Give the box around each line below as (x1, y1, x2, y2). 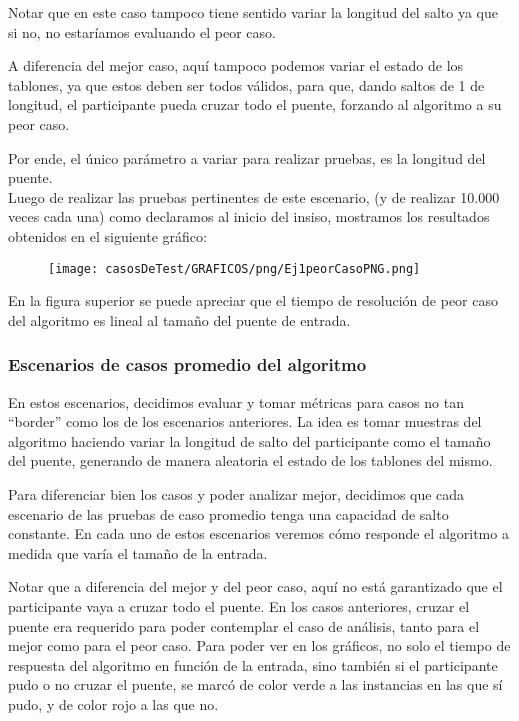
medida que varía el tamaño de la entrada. (8, 542, 268, 563)
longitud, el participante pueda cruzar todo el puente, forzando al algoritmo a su (8, 94, 502, 115)
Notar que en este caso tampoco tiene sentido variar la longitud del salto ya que (8, 2, 498, 22)
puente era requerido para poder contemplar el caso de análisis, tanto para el (8, 615, 480, 636)
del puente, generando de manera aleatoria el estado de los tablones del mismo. (8, 450, 493, 471)
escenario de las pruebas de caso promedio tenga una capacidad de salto (8, 503, 449, 524)
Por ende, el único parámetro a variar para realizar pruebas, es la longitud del (8, 147, 486, 168)
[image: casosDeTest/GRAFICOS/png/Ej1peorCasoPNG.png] (48, 261, 421, 276)
